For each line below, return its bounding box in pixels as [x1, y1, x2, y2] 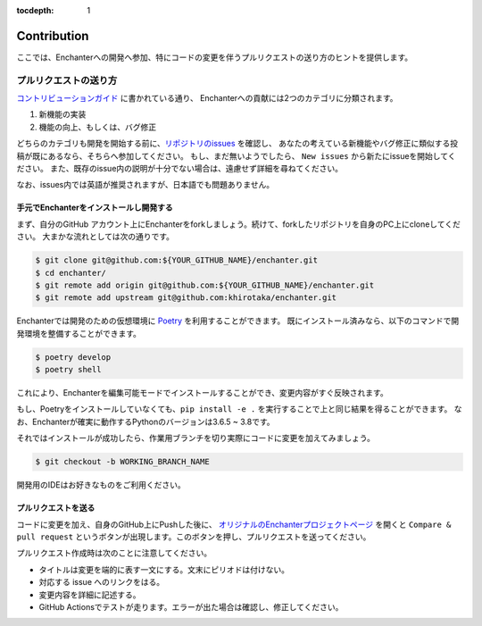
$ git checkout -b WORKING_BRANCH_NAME [35, 456, 210, 467]
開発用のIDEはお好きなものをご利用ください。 [16, 480, 187, 490]
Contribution [16, 28, 89, 44]
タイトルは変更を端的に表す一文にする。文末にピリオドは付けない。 [38, 563, 290, 575]
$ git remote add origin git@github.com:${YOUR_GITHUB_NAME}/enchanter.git [35, 280, 375, 290]
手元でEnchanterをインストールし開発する [16, 202, 173, 213]
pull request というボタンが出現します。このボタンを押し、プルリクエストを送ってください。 [16, 531, 371, 542]
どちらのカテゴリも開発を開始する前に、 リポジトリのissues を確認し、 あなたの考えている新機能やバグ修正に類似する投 [16, 138, 459, 149]
